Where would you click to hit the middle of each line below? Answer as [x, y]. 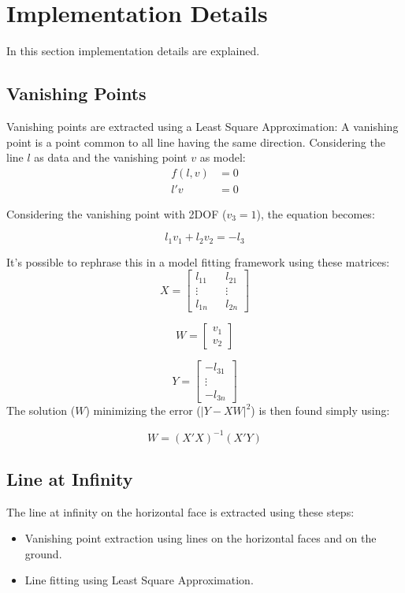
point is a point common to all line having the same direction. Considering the [196, 142]
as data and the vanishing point [111, 157]
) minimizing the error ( [143, 410]
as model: [223, 157]
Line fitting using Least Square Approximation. [139, 580]
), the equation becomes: [316, 213]
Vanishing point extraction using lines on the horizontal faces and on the [201, 538]
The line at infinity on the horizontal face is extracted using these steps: [180, 511]
